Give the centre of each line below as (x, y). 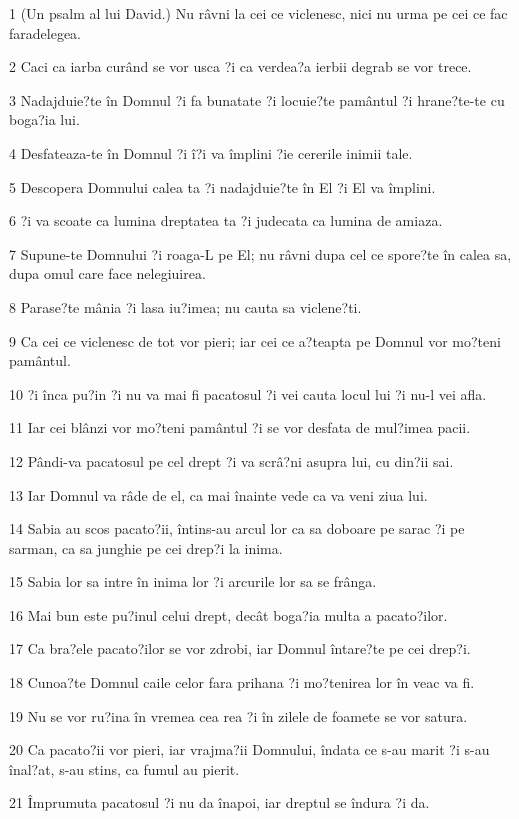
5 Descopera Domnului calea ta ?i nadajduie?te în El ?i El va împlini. (222, 186)
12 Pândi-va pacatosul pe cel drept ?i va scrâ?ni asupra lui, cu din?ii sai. (231, 460)
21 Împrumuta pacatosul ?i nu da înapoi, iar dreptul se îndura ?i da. (219, 802)
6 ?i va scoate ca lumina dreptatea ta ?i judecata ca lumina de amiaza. (226, 220)
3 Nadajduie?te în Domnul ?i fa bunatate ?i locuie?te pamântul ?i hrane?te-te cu (257, 99)
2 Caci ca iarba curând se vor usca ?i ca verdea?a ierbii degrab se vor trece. (240, 66)
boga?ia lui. (44, 119)
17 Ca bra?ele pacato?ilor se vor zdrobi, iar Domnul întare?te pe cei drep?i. (240, 648)
